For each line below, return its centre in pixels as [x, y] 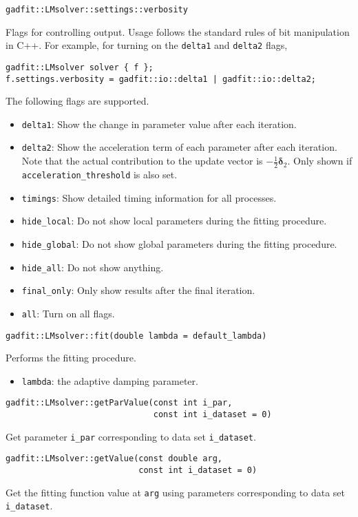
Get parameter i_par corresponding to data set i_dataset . [131, 436]
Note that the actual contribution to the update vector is [142, 161]
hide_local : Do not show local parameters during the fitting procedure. [174, 221]
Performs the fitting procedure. [71, 358]
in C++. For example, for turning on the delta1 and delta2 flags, [147, 45]
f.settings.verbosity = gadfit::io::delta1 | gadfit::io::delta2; [161, 79]
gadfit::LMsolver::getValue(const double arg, [114, 459]
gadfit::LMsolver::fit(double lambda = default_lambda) [136, 336]
